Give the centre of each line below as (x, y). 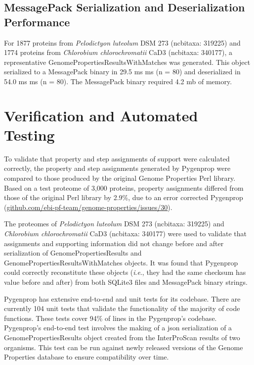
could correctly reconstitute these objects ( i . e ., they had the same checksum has (125, 272)
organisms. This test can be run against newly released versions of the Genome (124, 347)
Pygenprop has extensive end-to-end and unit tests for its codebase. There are (122, 298)
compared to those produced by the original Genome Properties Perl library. (120, 178)
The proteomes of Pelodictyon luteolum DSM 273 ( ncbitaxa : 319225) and (114, 224)
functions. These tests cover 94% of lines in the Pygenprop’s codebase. (110, 318)
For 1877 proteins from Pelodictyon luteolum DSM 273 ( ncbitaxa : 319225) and (122, 42)
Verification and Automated (101, 115)
